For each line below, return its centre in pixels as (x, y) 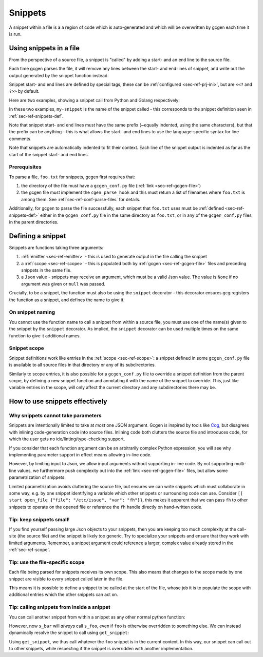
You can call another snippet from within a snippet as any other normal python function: (97, 617)
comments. (20, 139)
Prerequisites (25, 167)
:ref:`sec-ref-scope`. (30, 550)
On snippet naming (32, 312)
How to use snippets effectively (58, 401)
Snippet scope (27, 348)
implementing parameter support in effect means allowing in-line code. (80, 455)
